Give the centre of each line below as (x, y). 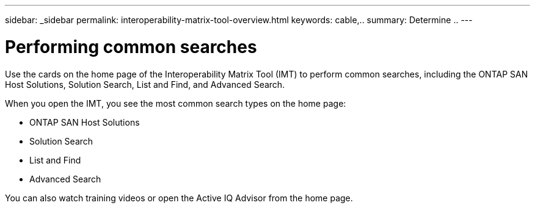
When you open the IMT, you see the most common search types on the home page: (176, 103)
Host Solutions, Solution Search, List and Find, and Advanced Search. (145, 84)
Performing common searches (131, 47)
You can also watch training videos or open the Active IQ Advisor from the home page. (179, 198)
